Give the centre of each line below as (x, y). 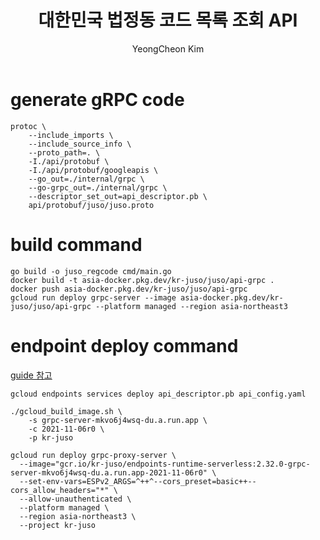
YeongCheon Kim (168, 48)
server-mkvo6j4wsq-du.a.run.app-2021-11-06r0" (109, 472)
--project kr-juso (58, 525)
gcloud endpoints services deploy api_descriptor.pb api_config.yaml (158, 394)
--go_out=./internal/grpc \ (86, 179)
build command (76, 244)
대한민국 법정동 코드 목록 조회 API (168, 20)
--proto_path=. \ (64, 152)
